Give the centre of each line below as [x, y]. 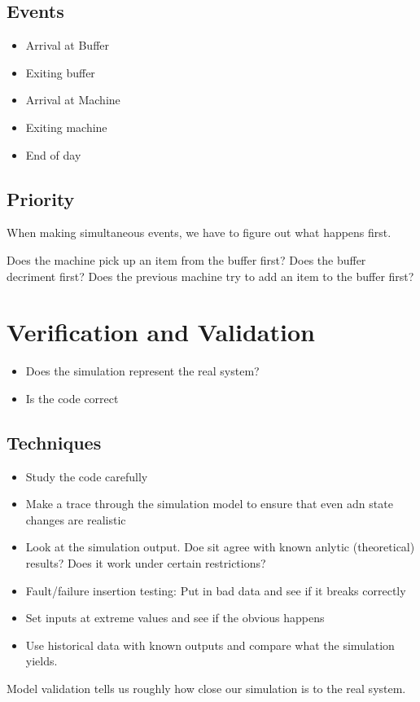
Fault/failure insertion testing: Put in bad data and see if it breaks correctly [216, 590]
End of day [53, 154]
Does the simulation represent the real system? [142, 371]
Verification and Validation [161, 332]
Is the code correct [72, 398]
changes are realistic [76, 519]
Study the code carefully [87, 476]
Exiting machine [66, 127]
